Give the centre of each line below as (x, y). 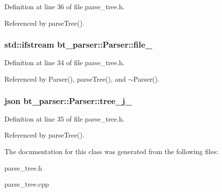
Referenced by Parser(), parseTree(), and (65, 79)
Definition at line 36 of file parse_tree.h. (65, 6)
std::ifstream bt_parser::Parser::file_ (78, 44)
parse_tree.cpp (27, 184)
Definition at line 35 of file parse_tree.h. (65, 118)
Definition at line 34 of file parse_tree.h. (65, 62)
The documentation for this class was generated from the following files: (111, 151)
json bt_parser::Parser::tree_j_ (68, 100)
